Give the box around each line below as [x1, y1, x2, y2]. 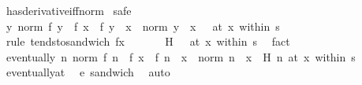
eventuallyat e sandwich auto [6, 64, 170, 80]
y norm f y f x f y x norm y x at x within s [6, 17, 280, 34]
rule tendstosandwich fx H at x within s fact [6, 33, 290, 50]
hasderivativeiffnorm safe [6, 2, 132, 18]
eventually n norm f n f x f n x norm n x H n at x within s [6, 48, 356, 65]
